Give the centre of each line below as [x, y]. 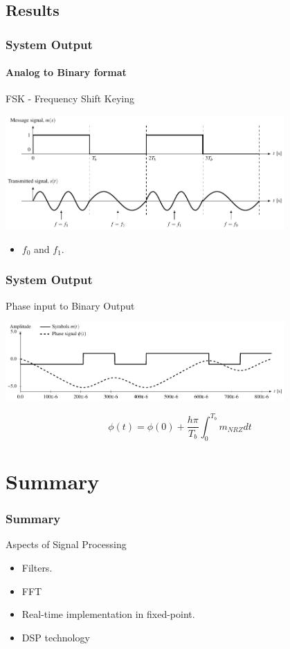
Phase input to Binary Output [70, 305]
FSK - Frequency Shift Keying [70, 98]
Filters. [37, 567]
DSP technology [56, 637]
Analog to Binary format [66, 72]
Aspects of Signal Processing [66, 544]
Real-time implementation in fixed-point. [108, 614]
